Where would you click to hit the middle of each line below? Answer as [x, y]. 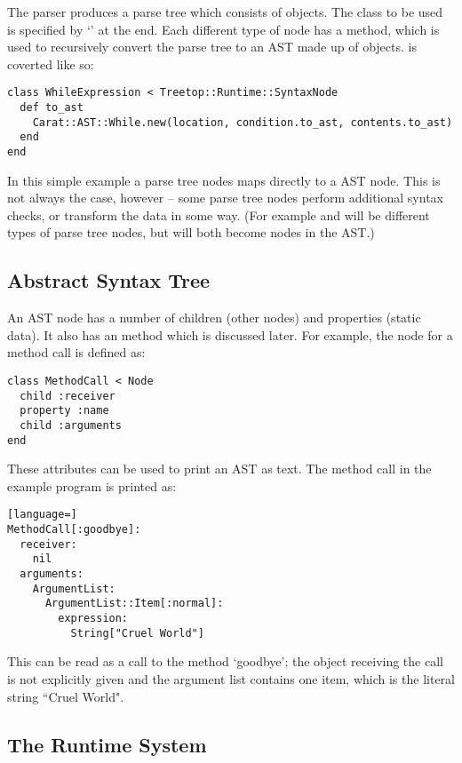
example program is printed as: [92, 485]
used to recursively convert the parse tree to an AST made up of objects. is [212, 47]
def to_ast [52, 108]
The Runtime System [107, 744]
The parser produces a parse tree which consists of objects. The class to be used [225, 12]
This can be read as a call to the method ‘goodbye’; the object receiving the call [225, 661]
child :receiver [68, 396]
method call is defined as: [76, 352]
